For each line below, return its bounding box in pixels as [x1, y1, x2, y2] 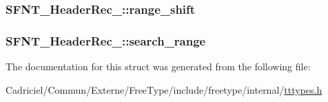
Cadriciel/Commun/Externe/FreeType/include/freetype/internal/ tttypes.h [6, 82, 322, 96]
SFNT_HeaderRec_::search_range [6, 32, 206, 49]
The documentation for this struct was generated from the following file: [6, 59, 311, 74]
